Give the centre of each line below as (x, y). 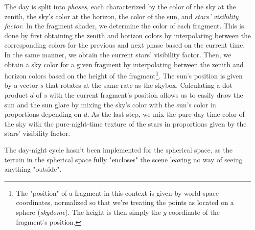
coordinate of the (194, 212)
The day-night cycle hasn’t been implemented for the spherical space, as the (118, 149)
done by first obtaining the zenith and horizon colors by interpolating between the (128, 35)
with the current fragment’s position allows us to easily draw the (146, 95)
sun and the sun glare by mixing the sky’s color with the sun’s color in (110, 104)
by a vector (21, 85)
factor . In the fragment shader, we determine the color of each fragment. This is (124, 26)
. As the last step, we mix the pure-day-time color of (166, 114)
